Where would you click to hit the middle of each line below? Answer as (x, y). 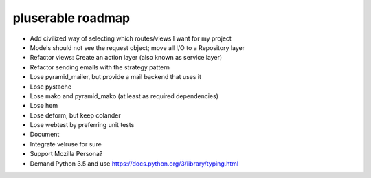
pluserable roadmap (71, 18)
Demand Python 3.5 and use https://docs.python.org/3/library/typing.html (134, 163)
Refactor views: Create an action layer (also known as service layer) (126, 58)
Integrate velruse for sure (66, 144)
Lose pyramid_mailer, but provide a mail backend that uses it (116, 77)
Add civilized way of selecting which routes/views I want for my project (131, 38)
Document (45, 135)
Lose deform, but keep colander (75, 115)
